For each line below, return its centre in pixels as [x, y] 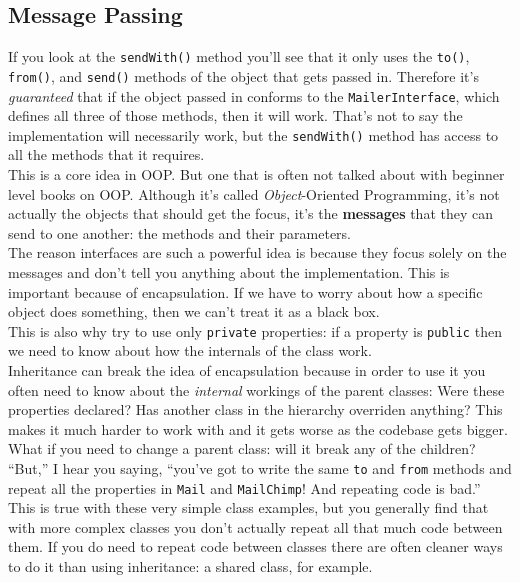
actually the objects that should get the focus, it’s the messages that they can [250, 213]
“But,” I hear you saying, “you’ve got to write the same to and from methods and [260, 467]
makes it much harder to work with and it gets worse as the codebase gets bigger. [258, 428]
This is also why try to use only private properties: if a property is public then [255, 330]
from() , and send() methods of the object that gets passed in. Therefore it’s [243, 75]
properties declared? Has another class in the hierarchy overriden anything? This [255, 409]
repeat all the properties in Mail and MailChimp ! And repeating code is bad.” [244, 487]
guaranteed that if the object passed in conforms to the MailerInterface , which [254, 95]
